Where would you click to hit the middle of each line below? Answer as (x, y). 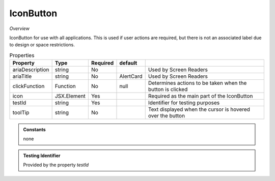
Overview (20, 28)
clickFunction (29, 86)
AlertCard (131, 76)
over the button (167, 116)
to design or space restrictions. (42, 45)
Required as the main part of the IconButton (200, 96)
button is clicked (168, 89)
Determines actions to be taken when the (197, 83)
